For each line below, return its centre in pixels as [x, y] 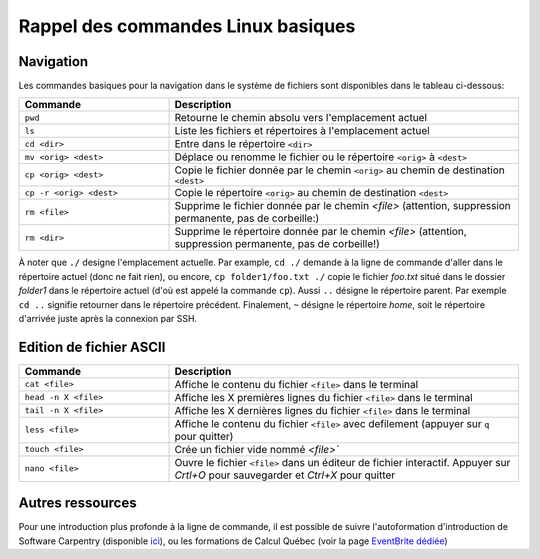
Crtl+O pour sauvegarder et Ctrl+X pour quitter [285, 475]
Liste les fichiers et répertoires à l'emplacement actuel [302, 131]
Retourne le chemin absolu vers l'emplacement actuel [301, 118]
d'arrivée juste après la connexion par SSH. [108, 319]
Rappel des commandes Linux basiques [187, 26]
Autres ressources [77, 503]
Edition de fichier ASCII [92, 346]
